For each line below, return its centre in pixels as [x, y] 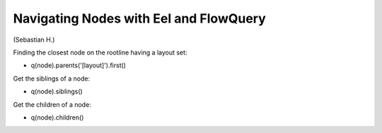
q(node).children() [57, 117]
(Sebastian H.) [34, 40]
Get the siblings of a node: [52, 79]
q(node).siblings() [57, 91]
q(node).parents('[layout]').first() [79, 65]
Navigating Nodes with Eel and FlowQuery [140, 18]
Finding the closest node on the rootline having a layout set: [100, 52]
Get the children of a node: [52, 104]
